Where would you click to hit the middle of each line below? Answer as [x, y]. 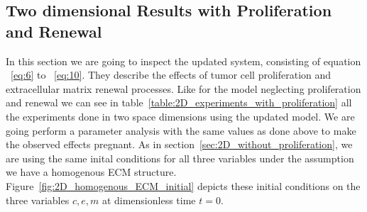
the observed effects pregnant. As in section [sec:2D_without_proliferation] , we [179, 144]
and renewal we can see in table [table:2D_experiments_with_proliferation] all [179, 102]
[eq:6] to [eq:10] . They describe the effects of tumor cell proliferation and [171, 75]
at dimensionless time [149, 200]
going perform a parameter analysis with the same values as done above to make [181, 130]
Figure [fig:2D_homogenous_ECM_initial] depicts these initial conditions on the [183, 185]
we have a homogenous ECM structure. [91, 172]
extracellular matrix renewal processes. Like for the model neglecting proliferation [183, 88]
